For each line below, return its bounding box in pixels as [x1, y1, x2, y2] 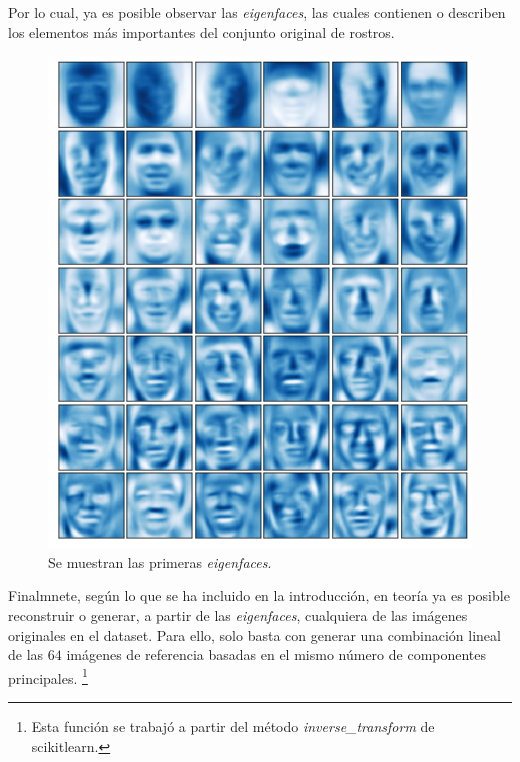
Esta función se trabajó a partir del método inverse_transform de [31, 715, 435, 736]
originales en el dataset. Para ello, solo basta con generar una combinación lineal [8, 624, 501, 645]
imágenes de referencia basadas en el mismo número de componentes [66, 644, 487, 665]
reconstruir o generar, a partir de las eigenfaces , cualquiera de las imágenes [8, 604, 468, 625]
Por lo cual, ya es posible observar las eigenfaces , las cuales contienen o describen [8, 2, 506, 22]
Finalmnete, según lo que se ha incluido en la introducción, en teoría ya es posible [8, 585, 510, 606]
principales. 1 [8, 664, 88, 688]
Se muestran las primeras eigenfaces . [48, 551, 272, 572]
